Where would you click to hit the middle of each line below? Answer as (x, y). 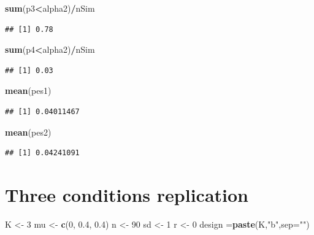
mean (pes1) (28, 91)
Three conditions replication (127, 194)
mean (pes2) (28, 132)
